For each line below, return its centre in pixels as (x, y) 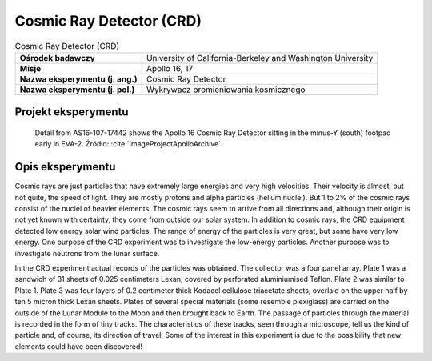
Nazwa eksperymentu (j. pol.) (77, 90)
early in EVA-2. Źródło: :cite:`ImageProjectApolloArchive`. (129, 144)
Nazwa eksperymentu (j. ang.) (78, 78)
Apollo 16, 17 (170, 68)
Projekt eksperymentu (72, 112)
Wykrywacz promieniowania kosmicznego (226, 90)
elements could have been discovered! (79, 346)
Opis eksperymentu (65, 167)
